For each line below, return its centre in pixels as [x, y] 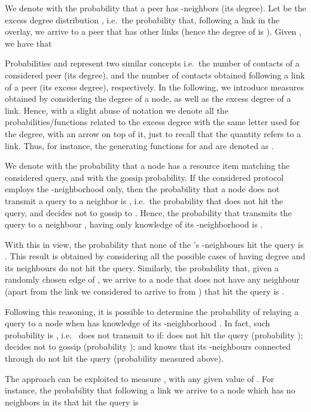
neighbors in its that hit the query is [72, 402]
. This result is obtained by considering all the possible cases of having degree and [155, 256]
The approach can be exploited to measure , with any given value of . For [140, 378]
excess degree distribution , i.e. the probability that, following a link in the [142, 19]
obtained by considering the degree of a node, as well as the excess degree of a [148, 99]
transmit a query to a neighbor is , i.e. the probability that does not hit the [144, 200]
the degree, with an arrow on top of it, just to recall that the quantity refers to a [153, 133]
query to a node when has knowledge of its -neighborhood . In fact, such [138, 323]
